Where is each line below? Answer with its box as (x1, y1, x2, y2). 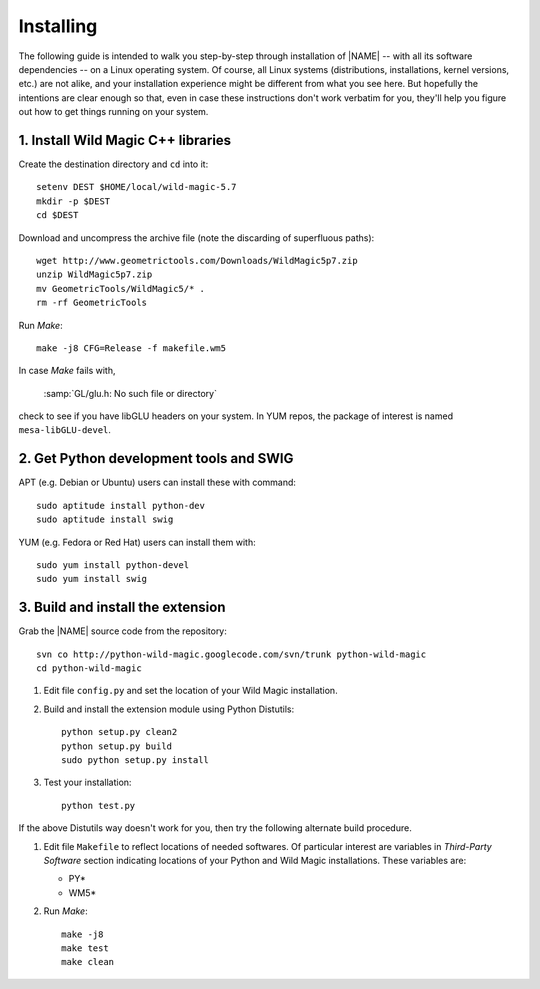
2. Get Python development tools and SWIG (18, 450, 294, 467)
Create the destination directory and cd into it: (18, 158, 209, 170)
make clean (61, 956, 115, 968)
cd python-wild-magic (36, 663, 142, 674)
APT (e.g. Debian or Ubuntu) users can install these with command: (18, 476, 297, 489)
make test (61, 942, 109, 954)
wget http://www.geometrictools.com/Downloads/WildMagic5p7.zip (36, 255, 359, 266)
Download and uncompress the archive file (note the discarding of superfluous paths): (18, 231, 375, 244)
